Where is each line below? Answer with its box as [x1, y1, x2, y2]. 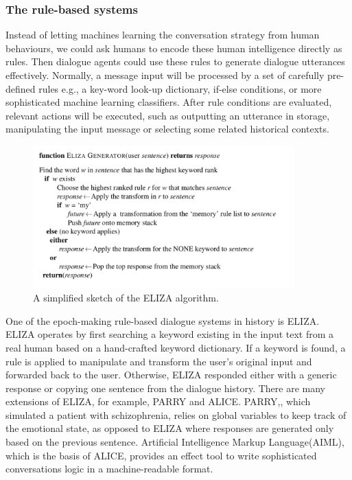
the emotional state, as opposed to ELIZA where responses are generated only [5, 421, 334, 435]
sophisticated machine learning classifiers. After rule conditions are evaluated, [5, 95, 332, 109]
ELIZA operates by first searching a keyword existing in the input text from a [5, 327, 334, 341]
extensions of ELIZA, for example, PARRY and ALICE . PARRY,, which [5, 394, 311, 409]
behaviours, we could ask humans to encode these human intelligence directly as [5, 41, 342, 55]
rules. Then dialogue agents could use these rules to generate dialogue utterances [5, 54, 345, 69]
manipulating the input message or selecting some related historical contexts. [5, 122, 329, 136]
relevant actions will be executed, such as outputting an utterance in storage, [5, 108, 330, 122]
